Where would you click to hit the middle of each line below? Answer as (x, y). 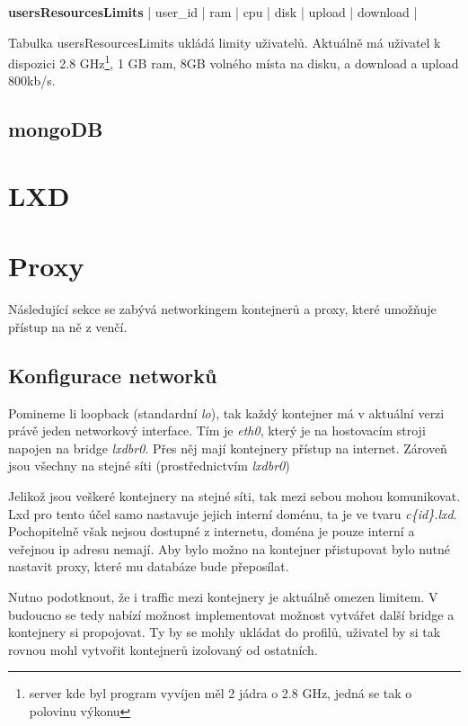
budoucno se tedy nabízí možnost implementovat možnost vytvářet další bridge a (231, 614)
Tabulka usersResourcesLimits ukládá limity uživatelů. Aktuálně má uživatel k (225, 42)
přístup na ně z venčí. (68, 326)
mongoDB (56, 129)
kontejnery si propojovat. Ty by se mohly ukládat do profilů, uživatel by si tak (225, 632)
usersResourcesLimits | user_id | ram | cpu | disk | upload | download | (213, 12)
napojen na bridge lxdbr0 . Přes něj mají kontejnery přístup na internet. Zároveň (228, 448)
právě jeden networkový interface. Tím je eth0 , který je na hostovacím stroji (217, 430)
